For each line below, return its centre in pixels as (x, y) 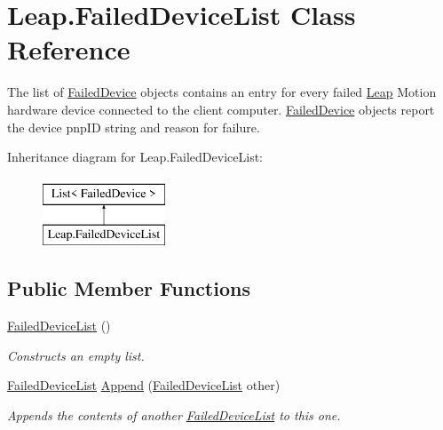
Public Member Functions (129, 288)
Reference (69, 49)
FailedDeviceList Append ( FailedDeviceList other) (144, 385)
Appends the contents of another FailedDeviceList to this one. (174, 414)
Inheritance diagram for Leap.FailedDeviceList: (135, 157)
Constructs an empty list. (76, 355)
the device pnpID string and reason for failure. (134, 127)
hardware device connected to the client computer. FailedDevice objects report (221, 109)
